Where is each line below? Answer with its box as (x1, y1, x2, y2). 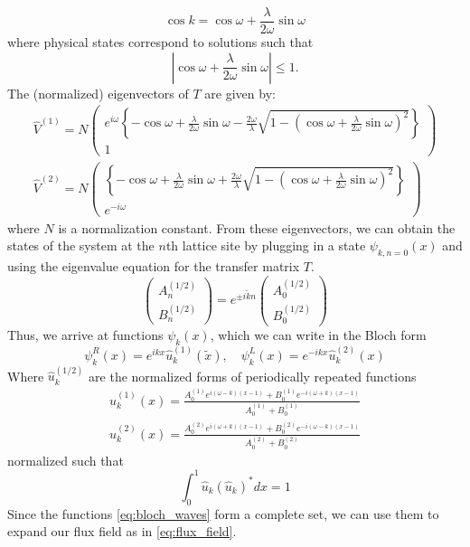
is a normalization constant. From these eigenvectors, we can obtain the (58, 218, 456, 237)
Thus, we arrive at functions (7, 325, 164, 344)
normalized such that (7, 450, 124, 469)
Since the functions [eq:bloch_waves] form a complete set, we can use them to (7, 504, 439, 523)
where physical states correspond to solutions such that (7, 33, 314, 52)
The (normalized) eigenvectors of (7, 83, 189, 102)
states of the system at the (7, 236, 155, 255)
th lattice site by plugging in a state (165, 236, 366, 255)
